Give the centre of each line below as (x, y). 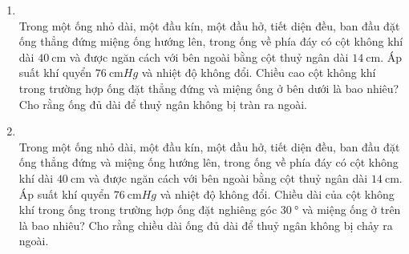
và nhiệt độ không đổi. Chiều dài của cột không (277, 194)
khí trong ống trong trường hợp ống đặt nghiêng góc (148, 210)
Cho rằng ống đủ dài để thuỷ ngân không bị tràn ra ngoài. (163, 104)
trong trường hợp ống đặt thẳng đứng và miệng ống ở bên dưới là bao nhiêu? (209, 88)
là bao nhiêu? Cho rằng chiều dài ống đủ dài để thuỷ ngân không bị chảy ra (206, 225)
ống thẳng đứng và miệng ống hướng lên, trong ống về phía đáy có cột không (209, 162)
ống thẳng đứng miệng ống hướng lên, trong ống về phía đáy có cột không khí (211, 41)
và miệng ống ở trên (351, 210)
